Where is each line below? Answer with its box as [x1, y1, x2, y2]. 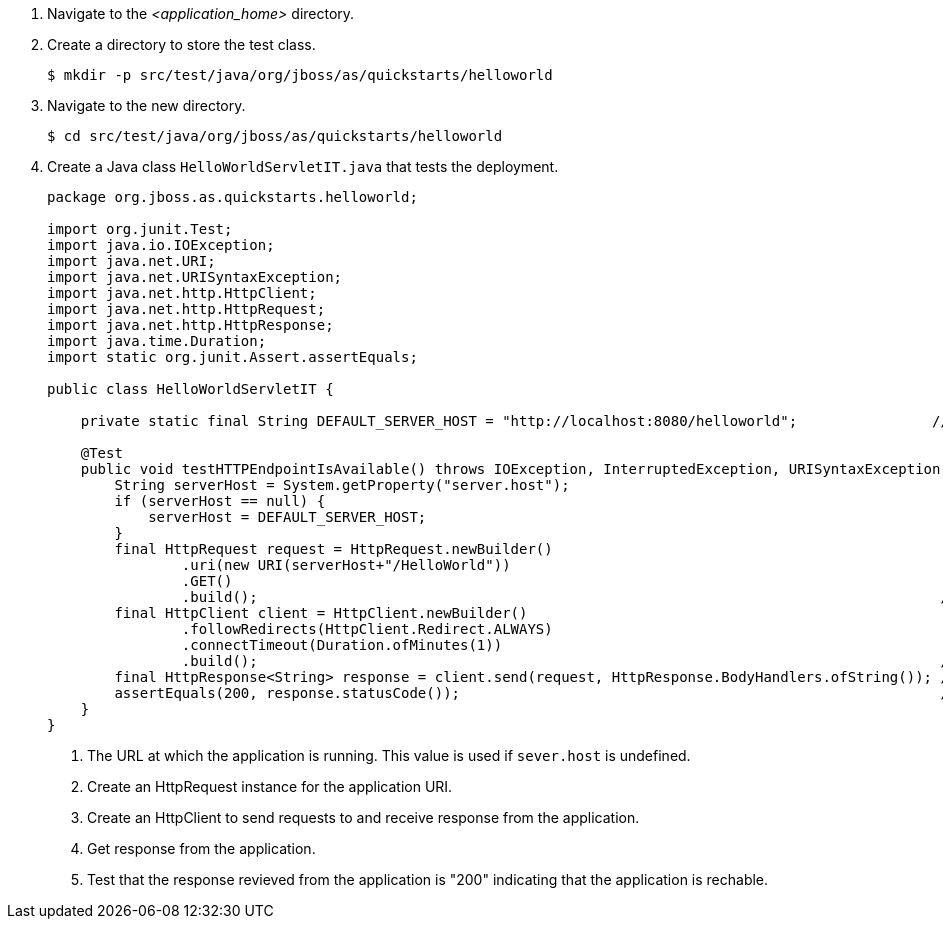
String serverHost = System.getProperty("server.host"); [114, 477, 570, 493]
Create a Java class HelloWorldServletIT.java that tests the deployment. [47, 158, 559, 175]
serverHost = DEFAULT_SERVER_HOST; [148, 509, 427, 525]
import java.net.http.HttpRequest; [47, 301, 326, 317]
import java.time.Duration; [47, 333, 267, 349]
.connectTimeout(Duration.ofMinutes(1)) [181, 637, 503, 653]
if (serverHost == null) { [114, 493, 326, 509]
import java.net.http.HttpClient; [47, 285, 317, 301]
